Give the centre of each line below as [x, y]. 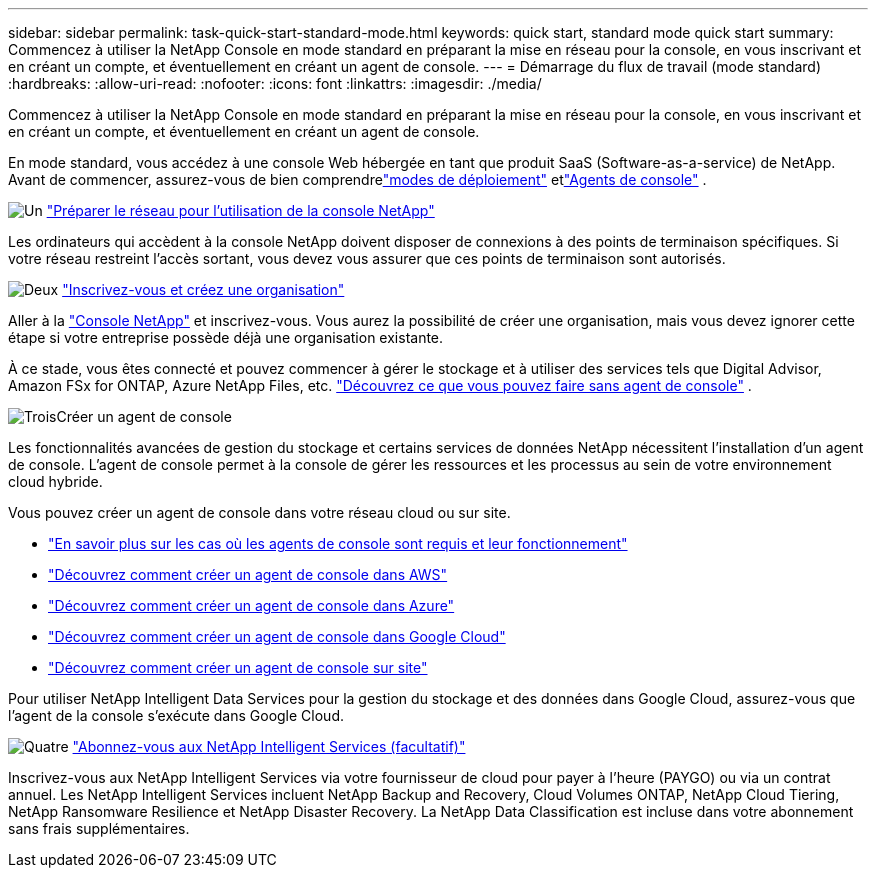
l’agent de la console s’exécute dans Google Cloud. [176, 715]
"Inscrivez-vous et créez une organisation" [203, 289]
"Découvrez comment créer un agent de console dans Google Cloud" [277, 636]
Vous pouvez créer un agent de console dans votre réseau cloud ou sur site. [259, 512]
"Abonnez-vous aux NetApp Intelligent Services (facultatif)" [269, 746]
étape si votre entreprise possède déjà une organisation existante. [226, 337]
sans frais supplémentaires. [99, 828]
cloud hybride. [55, 481]
